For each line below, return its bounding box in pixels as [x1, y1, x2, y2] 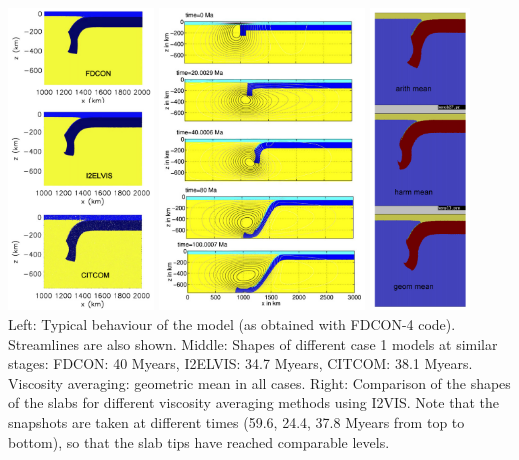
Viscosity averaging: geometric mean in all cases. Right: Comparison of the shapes [8, 372, 511, 393]
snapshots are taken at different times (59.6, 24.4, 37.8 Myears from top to [8, 411, 465, 432]
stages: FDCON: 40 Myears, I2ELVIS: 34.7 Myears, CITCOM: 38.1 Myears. [8, 353, 473, 374]
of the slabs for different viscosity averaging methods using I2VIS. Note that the [8, 392, 499, 413]
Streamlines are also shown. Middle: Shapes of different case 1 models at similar [8, 333, 498, 354]
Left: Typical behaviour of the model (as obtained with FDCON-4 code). [8, 313, 456, 334]
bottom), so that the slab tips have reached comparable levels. [8, 431, 390, 452]
